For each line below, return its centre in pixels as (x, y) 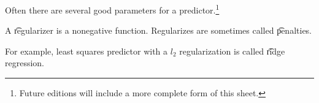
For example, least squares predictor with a (86, 51)
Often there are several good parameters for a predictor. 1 (112, 9)
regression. (25, 63)
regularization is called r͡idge (232, 51)
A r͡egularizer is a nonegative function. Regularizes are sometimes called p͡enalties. (159, 30)
